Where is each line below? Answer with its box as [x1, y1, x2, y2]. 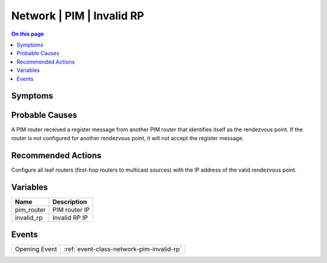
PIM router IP [52, 206, 90, 214]
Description [52, 197, 87, 206]
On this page [11, 30, 44, 37]
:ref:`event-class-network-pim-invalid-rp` [64, 245, 182, 253]
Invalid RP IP [52, 213, 88, 222]
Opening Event [15, 245, 58, 253]
